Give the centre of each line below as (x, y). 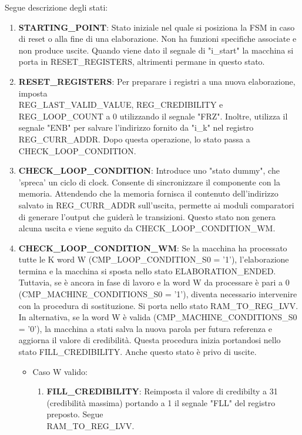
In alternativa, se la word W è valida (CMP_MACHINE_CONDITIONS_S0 (158, 317)
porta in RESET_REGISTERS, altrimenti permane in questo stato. (142, 62)
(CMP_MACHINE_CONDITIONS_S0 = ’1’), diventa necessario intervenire (158, 294)
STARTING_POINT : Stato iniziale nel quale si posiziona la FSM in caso (157, 27)
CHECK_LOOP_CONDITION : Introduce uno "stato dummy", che (149, 170)
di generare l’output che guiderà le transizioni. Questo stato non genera (147, 216)
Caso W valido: (60, 371)
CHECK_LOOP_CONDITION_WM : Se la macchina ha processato (153, 248)
